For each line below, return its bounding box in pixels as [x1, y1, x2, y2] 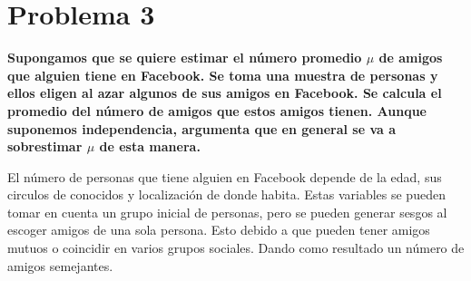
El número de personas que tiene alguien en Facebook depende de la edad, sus [7, 167, 442, 186]
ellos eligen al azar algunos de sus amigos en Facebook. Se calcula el [7, 83, 442, 102]
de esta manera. [99, 137, 201, 156]
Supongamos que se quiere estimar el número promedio [7, 48, 362, 67]
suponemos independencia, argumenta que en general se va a [7, 119, 397, 138]
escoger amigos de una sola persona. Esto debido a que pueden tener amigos [7, 220, 430, 239]
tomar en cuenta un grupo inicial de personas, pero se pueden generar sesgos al [7, 202, 447, 221]
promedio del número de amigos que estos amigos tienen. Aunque [7, 101, 427, 120]
